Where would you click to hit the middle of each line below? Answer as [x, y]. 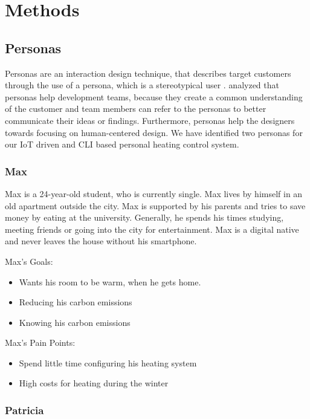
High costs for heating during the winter [94, 383]
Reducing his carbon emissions [76, 302]
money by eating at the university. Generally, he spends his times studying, [144, 217]
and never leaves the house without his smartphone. [101, 241]
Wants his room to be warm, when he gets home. [110, 281]
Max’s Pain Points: [40, 343]
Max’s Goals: [29, 261]
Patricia [24, 410]
